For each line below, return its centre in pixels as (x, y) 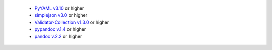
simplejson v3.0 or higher (61, 15)
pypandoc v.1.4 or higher (60, 29)
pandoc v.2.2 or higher (58, 36)
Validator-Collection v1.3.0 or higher (72, 22)
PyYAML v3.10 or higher (59, 8)
